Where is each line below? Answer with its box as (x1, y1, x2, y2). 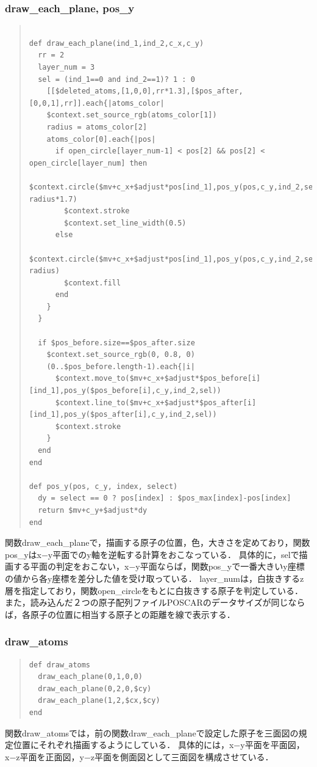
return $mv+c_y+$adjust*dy (38, 505, 148, 515)
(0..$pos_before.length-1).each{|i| (46, 362, 195, 371)
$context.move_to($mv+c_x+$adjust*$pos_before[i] (55, 374, 261, 383)
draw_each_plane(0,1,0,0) (38, 672, 143, 681)
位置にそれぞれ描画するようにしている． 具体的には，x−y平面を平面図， (13, 738, 305, 751)
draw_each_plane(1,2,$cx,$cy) (38, 696, 160, 705)
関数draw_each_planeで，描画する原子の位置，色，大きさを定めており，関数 (5, 536, 310, 549)
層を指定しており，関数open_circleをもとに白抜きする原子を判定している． (5, 584, 304, 596)
